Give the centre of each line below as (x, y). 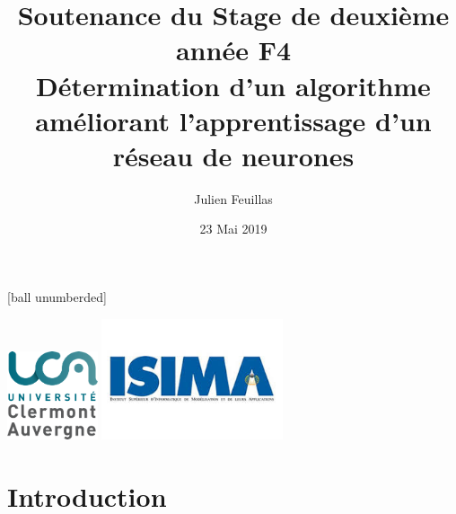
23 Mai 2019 (233, 229)
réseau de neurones (233, 155)
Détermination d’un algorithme (233, 85)
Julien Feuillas (233, 198)
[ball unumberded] (57, 297)
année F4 (233, 50)
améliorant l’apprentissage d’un (233, 120)
